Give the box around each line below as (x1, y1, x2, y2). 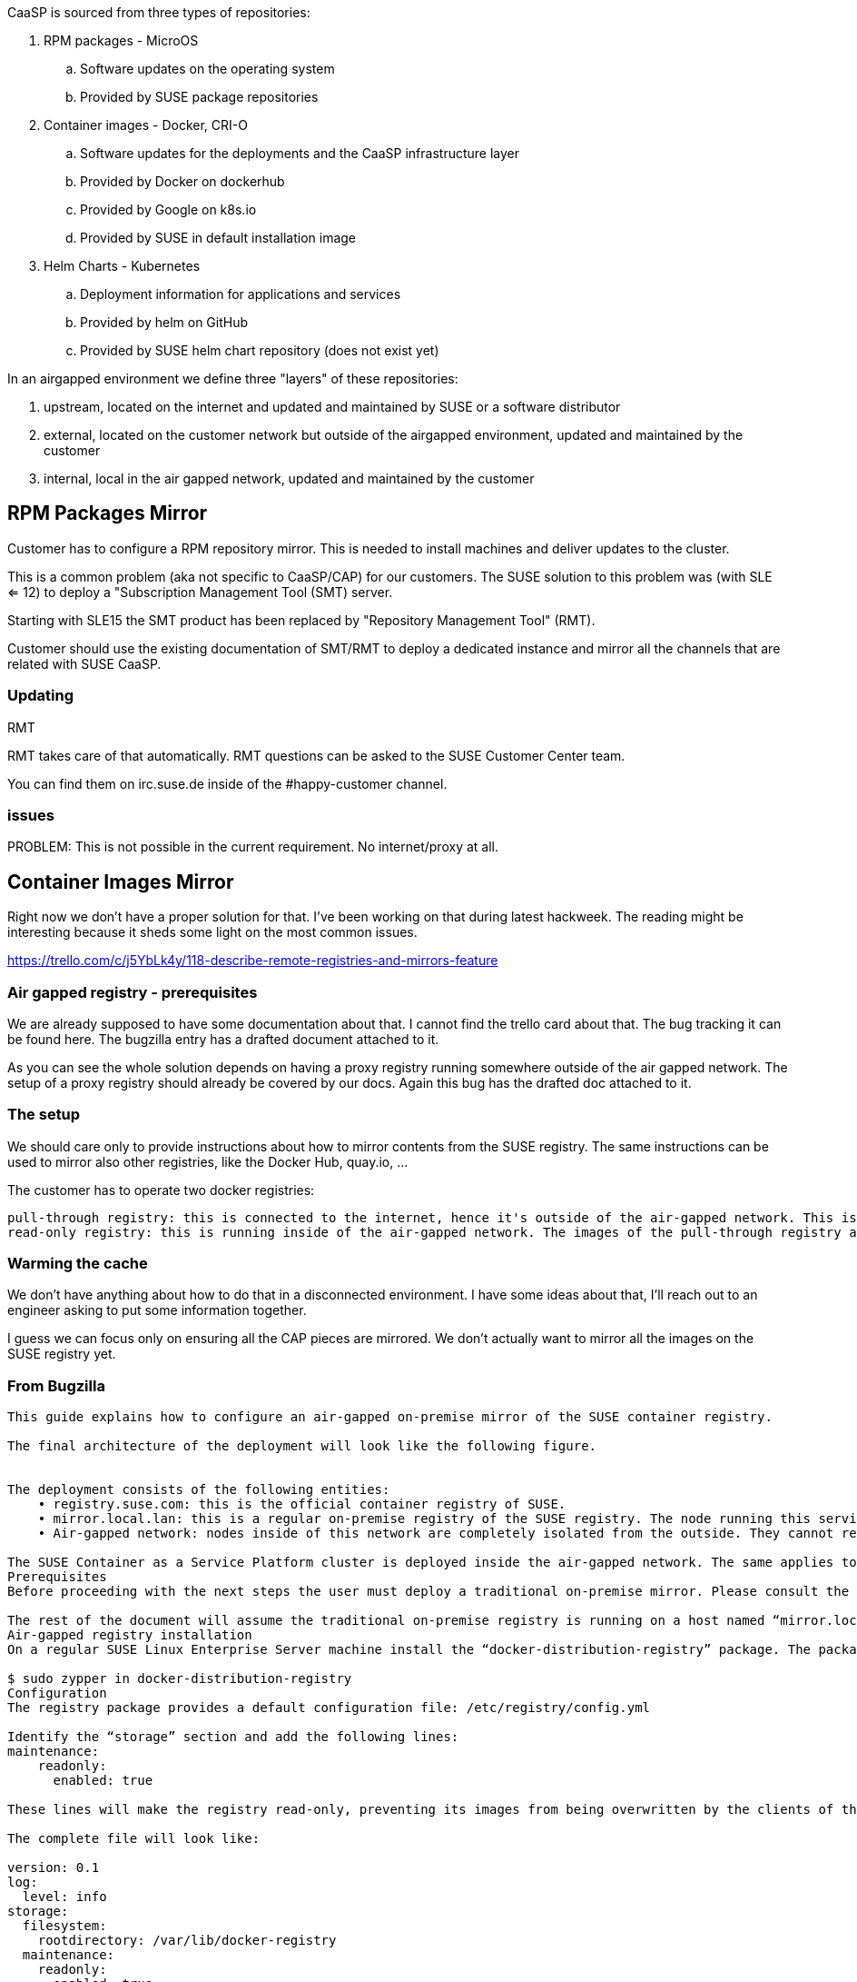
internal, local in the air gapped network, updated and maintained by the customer (44, 471, 535, 486)
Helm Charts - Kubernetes (44, 258, 201, 274)
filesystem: (22, 1918, 107, 1934)
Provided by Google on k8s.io (80, 202, 257, 217)
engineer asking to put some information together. (7, 1302, 307, 1319)
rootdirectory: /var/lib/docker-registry (37, 1933, 337, 1948)
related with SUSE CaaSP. (7, 655, 162, 672)
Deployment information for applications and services (80, 286, 401, 302)
